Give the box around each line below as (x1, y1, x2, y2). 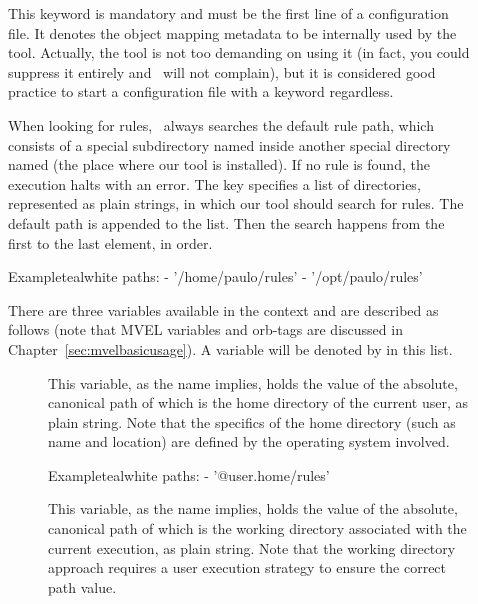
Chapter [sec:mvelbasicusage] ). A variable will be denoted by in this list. (8, 338, 453, 359)
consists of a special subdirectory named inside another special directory (8, 134, 451, 155)
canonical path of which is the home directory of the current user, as (48, 392, 469, 413)
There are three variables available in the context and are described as (8, 299, 439, 320)
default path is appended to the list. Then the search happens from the (8, 212, 445, 233)
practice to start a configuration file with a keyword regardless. (8, 81, 394, 102)
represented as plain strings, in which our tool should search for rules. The (8, 193, 464, 214)
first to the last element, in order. (8, 232, 213, 253)
